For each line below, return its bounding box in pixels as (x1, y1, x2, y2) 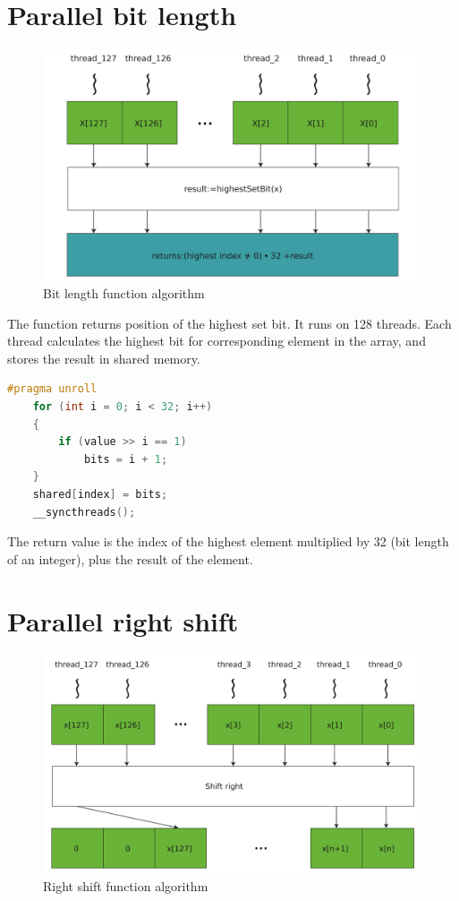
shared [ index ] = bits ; (32, 488, 168, 502)
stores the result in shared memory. (7, 348, 200, 367)
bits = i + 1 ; (83, 452, 168, 466)
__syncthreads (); (32, 505, 136, 519)
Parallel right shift (7, 602, 239, 639)
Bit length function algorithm (43, 284, 205, 303)
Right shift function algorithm (43, 876, 208, 895)
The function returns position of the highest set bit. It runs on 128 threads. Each (7, 313, 452, 332)
